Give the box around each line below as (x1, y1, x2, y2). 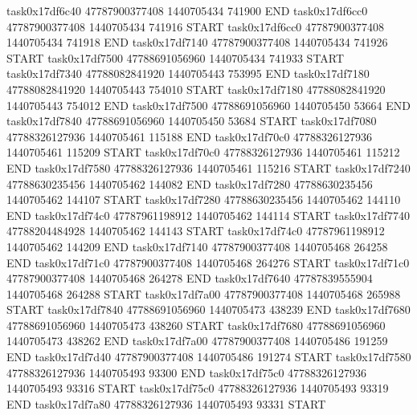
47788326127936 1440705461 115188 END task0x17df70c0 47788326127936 (6, 128, 373, 144)
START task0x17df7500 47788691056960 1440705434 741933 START (6, 49, 345, 66)
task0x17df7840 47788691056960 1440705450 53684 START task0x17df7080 (6, 112, 377, 129)
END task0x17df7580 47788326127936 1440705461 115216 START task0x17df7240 (6, 159, 411, 176)
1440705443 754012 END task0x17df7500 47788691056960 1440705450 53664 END (6, 96, 411, 113)
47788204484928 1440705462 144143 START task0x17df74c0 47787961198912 (6, 222, 385, 239)
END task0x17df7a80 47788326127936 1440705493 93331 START (6, 395, 326, 412)
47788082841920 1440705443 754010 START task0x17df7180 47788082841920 (6, 80, 386, 97)
